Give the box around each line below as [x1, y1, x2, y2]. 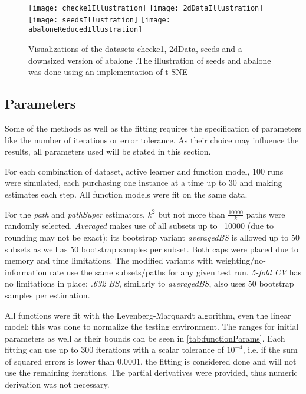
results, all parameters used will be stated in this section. [5, 145, 211, 157]
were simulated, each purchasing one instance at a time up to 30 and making [5, 176, 282, 189]
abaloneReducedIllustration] [28, 25, 143, 34]
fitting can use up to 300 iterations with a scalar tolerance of [5, 343, 224, 356]
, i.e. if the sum [242, 343, 298, 356]
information [5, 265, 47, 278]
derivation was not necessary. [5, 378, 110, 390]
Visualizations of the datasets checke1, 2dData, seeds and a [28, 42, 242, 54]
